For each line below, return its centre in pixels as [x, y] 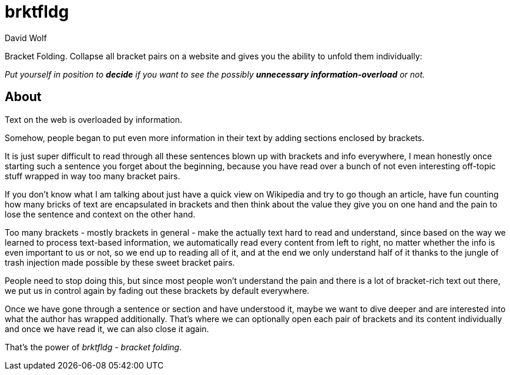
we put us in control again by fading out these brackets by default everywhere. [157, 290]
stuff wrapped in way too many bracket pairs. [93, 176]
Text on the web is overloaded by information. [93, 119]
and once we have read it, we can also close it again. [107, 329]
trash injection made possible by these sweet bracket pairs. [120, 262]
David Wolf [26, 38]
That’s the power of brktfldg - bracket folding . [93, 347]
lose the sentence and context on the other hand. [100, 214]
